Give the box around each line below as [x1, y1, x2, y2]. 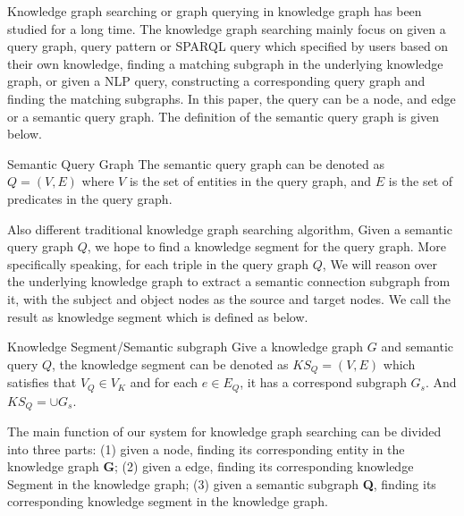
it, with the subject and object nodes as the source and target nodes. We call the [7, 289, 451, 308]
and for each [130, 373, 198, 392]
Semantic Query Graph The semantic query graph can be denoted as [7, 154, 384, 173]
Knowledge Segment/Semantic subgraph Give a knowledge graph [7, 337, 364, 356]
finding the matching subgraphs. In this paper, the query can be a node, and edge [7, 89, 456, 107]
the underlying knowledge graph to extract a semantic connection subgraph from [7, 272, 451, 291]
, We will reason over [322, 254, 437, 273]
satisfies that [7, 373, 77, 392]
